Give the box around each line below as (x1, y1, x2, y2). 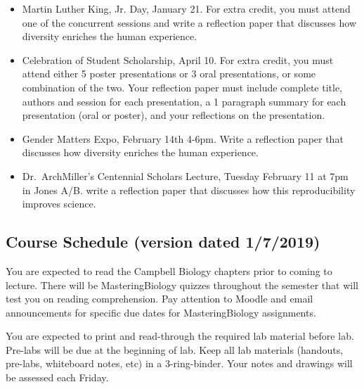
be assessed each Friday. (6, 370, 109, 385)
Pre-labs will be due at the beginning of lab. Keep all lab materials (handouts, (6, 342, 344, 357)
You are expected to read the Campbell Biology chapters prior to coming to (6, 263, 332, 278)
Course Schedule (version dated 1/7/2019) (6, 231, 320, 253)
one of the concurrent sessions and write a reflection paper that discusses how (22, 15, 357, 30)
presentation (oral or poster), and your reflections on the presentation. (22, 108, 325, 122)
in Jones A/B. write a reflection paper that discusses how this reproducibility (22, 182, 356, 197)
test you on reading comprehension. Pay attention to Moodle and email (6, 291, 313, 306)
